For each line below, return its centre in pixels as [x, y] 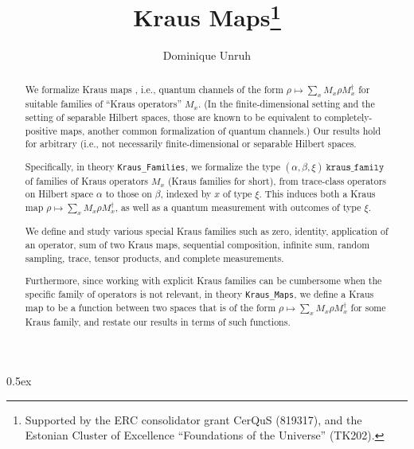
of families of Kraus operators [87, 180]
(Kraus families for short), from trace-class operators [277, 180]
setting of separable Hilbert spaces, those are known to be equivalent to [173, 117]
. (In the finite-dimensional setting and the [286, 104]
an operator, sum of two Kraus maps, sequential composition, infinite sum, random [197, 244]
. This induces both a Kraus [317, 194]
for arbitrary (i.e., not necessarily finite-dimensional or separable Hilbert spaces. [191, 144]
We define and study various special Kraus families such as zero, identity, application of [207, 231]
